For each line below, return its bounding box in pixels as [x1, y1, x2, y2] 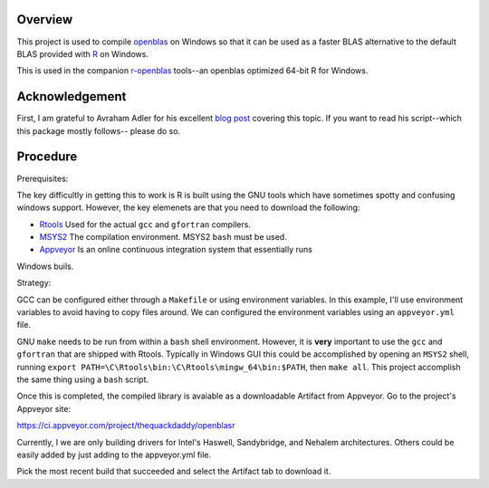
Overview [16, 12, 73, 27]
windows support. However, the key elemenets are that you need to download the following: [16, 202, 360, 213]
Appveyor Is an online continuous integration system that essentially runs [39, 244, 312, 255]
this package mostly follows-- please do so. [16, 125, 181, 136]
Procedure [16, 149, 78, 165]
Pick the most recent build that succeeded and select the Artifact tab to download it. [16, 466, 331, 477]
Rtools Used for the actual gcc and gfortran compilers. [39, 218, 251, 230]
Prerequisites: [16, 173, 69, 184]
